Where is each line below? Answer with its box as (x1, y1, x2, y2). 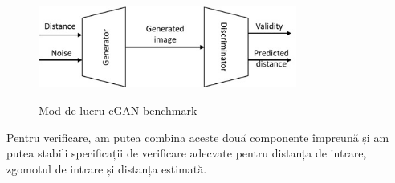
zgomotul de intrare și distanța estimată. (6, 160, 207, 177)
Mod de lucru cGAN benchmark (39, 102, 197, 119)
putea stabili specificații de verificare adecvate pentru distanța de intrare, (6, 144, 367, 161)
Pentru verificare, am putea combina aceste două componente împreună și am (6, 128, 389, 145)
